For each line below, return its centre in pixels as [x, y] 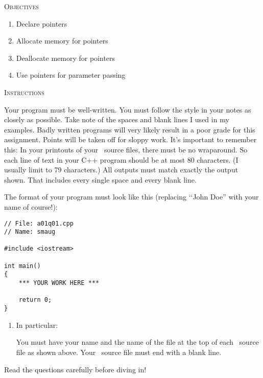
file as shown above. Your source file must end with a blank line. [119, 352]
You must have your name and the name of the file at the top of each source [137, 342]
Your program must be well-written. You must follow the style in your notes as [128, 109]
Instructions [24, 92]
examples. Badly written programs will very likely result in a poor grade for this [130, 129]
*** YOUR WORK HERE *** [59, 283]
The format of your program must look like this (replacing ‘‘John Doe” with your [131, 197]
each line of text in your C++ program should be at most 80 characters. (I [121, 159]
